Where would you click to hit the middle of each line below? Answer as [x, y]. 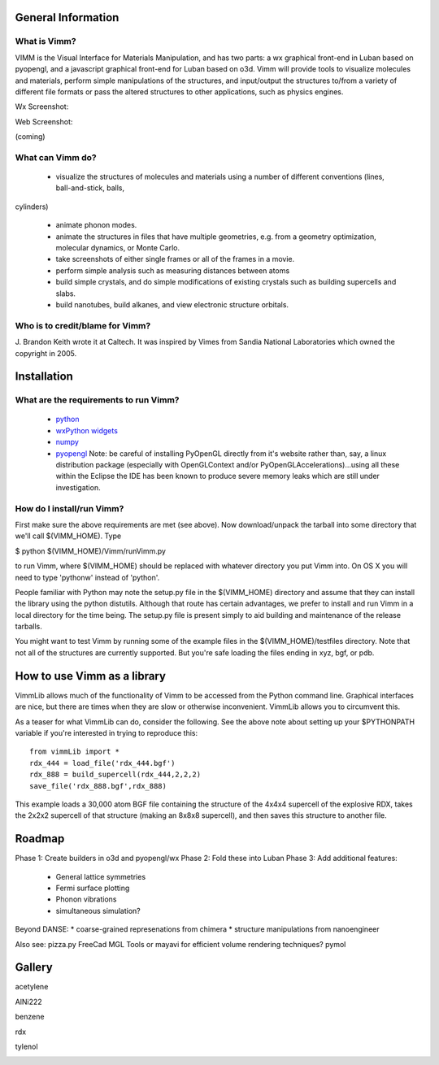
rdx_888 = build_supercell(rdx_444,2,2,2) [115, 775]
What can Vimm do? [56, 157]
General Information [67, 17]
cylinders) [32, 206]
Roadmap [40, 839]
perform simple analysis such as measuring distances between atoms [173, 270]
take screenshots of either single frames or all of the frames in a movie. [175, 259]
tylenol [26, 1046]
